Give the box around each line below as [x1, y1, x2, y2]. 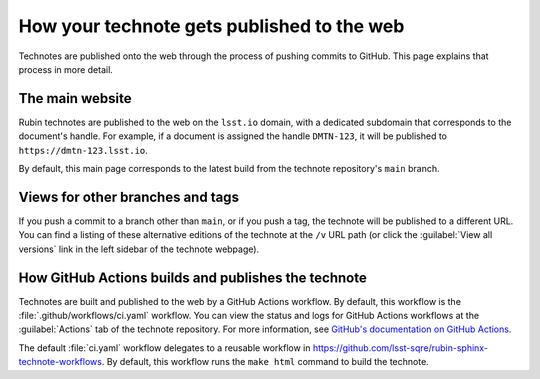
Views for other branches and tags [18, 188, 240, 205]
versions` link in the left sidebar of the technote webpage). [18, 243, 260, 255]
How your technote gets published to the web [18, 15, 405, 37]
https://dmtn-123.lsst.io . [18, 144, 149, 156]
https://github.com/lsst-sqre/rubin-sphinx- [312, 341, 489, 354]
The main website [18, 90, 132, 107]
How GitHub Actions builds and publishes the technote [18, 269, 367, 286]
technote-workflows [18, 356, 102, 368]
